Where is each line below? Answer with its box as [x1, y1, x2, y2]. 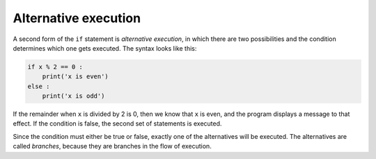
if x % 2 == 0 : [27, 62, 84, 71]
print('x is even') [42, 73, 109, 81]
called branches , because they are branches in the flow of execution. [13, 142, 212, 151]
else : [27, 82, 50, 90]
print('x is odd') [42, 92, 105, 100]
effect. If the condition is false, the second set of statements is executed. [13, 119, 222, 128]
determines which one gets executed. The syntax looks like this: [13, 44, 197, 52]
